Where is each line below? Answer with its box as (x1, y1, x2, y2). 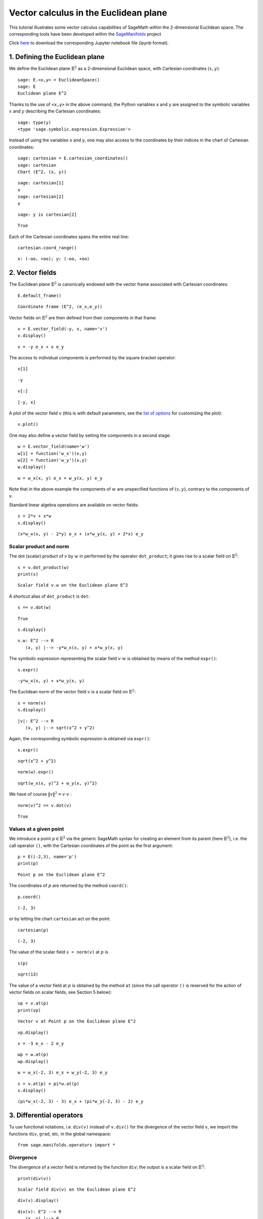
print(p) (18, 861, 38, 866)
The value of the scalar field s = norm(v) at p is (9, 949, 109, 955)
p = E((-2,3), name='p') (18, 854, 77, 859)
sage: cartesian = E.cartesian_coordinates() (18, 156, 129, 161)
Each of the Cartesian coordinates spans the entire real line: (9, 234, 129, 239)
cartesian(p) (18, 927, 49, 933)
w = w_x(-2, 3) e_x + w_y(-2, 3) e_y (18, 1070, 108, 1075)
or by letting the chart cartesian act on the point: (9, 916, 111, 922)
